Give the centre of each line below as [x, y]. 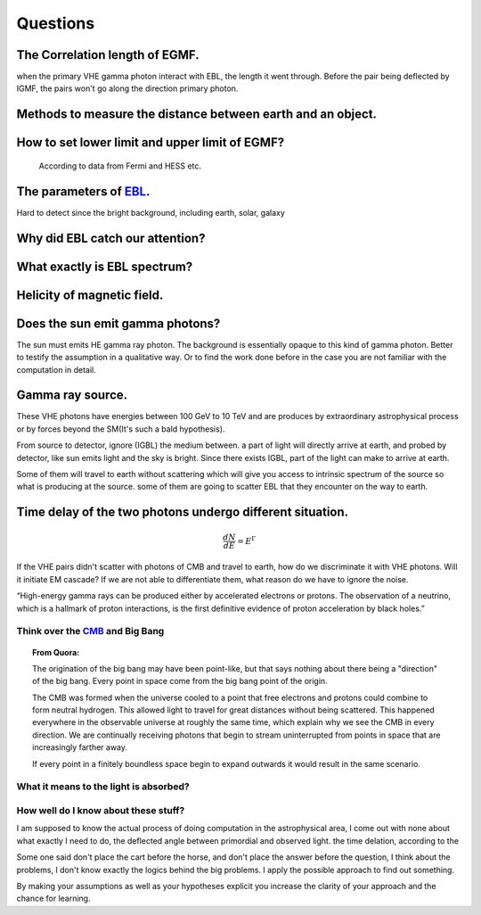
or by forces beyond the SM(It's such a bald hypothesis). [121, 429]
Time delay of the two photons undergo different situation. [183, 512]
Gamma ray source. [72, 396]
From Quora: [56, 652]
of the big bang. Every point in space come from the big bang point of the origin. [180, 681]
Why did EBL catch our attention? [111, 238]
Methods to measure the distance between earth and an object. [197, 115]
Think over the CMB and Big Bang [90, 631]
